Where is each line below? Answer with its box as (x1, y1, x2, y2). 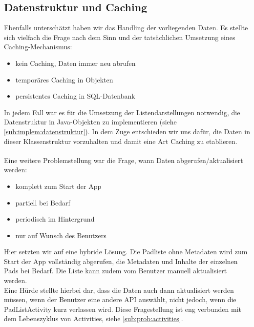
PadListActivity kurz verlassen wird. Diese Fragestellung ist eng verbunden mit (4, 304, 241, 314)
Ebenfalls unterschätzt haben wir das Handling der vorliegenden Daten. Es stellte (4, 22, 248, 33)
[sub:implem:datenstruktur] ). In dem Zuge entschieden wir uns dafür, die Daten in (4, 126, 250, 136)
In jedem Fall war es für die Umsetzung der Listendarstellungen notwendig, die (4, 107, 240, 117)
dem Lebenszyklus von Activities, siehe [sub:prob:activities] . (4, 313, 183, 324)
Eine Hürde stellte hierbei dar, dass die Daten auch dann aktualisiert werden (4, 285, 234, 295)
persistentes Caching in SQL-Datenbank (15, 91, 135, 101)
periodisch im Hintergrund (15, 214, 95, 224)
